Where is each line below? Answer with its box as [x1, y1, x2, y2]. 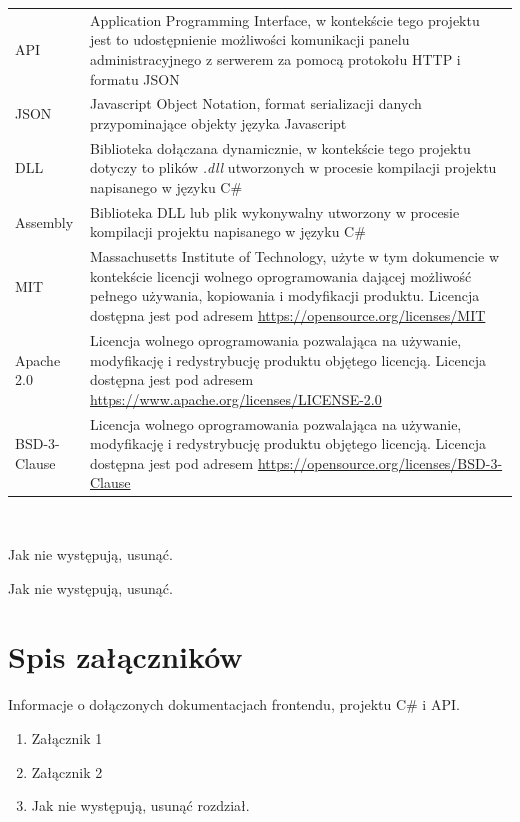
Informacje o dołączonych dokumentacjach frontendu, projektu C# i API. [8, 694, 460, 715]
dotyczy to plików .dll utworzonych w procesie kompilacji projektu [90, 157, 497, 178]
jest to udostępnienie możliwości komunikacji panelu [90, 29, 410, 50]
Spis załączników [8, 636, 243, 677]
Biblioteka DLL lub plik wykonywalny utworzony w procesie [90, 201, 460, 222]
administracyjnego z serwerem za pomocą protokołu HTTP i [90, 48, 461, 69]
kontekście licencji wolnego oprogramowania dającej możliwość [90, 265, 472, 286]
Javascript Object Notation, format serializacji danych [90, 93, 422, 114]
